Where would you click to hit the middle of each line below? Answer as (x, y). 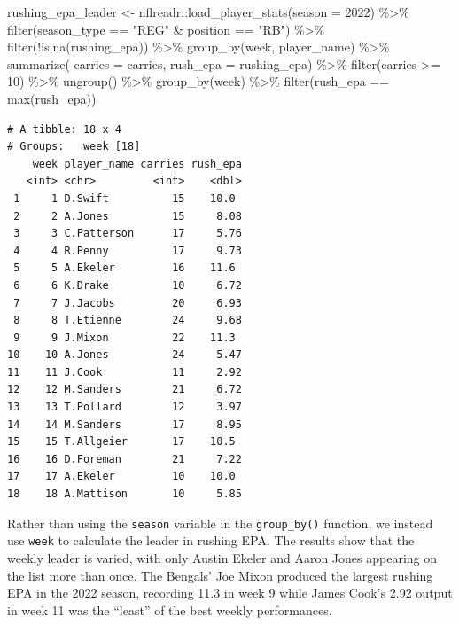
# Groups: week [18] (74, 147)
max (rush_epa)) (52, 98)
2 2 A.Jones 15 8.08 (128, 216)
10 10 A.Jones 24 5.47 (124, 355)
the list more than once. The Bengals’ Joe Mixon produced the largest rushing (220, 575)
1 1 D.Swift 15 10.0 (124, 198)
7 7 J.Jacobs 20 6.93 (128, 303)
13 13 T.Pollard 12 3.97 (124, 407)
